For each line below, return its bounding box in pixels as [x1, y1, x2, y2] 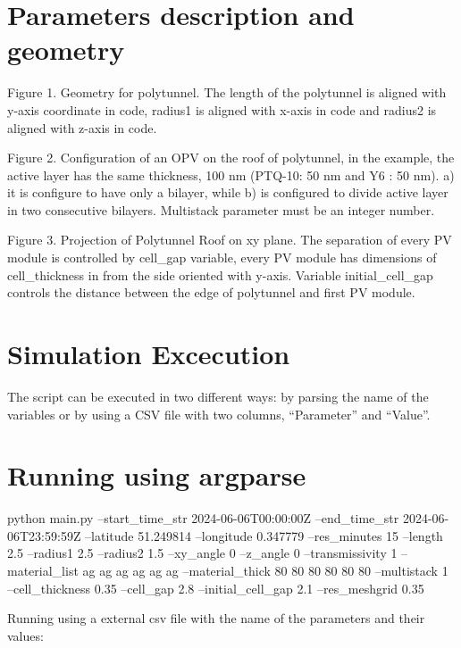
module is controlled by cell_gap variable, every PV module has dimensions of [7, 248, 437, 267]
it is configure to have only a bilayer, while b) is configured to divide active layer [7, 183, 448, 202]
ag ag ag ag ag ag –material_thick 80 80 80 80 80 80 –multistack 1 [82, 561, 448, 580]
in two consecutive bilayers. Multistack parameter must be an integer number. [7, 200, 435, 219]
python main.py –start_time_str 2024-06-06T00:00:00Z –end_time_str [7, 509, 399, 528]
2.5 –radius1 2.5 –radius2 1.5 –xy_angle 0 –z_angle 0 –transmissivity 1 [7, 544, 398, 562]
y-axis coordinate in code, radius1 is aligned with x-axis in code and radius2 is [7, 100, 437, 119]
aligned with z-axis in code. [7, 118, 157, 137]
